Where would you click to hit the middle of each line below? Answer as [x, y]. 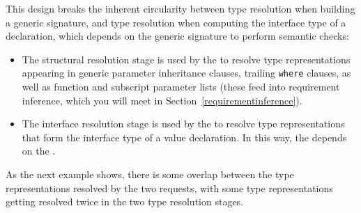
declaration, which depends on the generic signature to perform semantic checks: [177, 36]
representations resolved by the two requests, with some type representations [169, 188]
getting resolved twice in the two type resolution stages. [125, 202]
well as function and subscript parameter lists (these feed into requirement [181, 87]
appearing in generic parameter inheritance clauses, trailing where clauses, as [186, 73]
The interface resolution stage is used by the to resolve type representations [183, 124]
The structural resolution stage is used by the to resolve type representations [186, 59]
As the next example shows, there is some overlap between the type [150, 174]
